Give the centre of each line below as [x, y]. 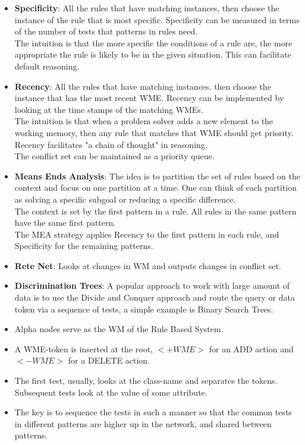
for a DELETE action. [109, 360]
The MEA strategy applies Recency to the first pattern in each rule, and [147, 234]
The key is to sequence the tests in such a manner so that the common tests [153, 412]
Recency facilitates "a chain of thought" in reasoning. [111, 144]
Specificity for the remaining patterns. [84, 246]
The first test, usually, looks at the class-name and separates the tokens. [146, 381]
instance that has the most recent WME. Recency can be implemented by [149, 98]
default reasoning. [47, 66]
